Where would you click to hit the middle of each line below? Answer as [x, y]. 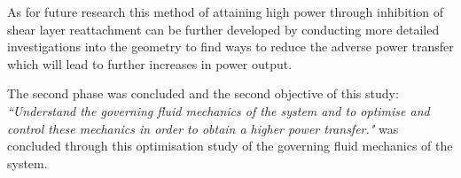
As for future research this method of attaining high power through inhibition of [226, 12]
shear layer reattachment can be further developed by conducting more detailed [223, 29]
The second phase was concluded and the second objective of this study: [203, 93]
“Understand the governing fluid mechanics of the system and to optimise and [219, 110]
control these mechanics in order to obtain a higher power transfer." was [203, 128]
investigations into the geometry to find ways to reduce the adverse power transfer [230, 46]
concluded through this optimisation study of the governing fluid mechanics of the [230, 146]
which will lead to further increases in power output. [150, 63]
